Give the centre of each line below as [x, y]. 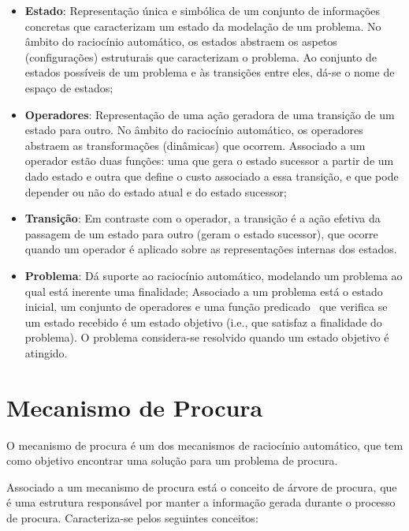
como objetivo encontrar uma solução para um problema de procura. [172, 460]
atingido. [46, 352]
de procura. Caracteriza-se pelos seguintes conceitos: [132, 517]
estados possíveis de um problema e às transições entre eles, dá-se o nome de [210, 72]
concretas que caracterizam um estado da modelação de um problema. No [203, 26]
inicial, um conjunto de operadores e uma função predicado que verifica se [206, 307]
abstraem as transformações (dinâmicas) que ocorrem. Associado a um [195, 145]
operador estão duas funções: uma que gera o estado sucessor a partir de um [209, 161]
